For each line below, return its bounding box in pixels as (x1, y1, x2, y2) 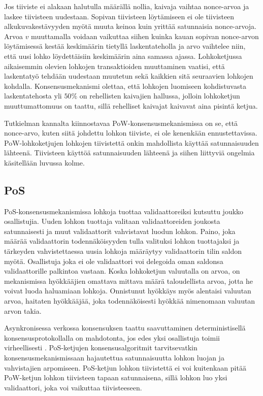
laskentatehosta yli (4, 90, 62, 101)
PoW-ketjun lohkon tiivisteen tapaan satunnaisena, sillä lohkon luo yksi (4, 372, 227, 383)
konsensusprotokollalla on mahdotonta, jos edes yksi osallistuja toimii (4, 332, 220, 343)
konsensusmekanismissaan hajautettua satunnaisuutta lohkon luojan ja (4, 352, 224, 363)
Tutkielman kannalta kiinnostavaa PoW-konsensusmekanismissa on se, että (4, 117, 238, 128)
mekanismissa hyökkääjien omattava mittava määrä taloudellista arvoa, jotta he (4, 275, 253, 286)
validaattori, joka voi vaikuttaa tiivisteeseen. (4, 382, 142, 392)
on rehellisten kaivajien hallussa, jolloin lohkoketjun (79, 90, 240, 101)
